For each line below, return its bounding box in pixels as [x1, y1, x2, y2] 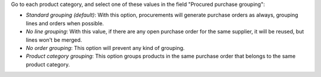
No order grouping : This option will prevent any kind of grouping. [26, 44, 185, 51]
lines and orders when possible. [26, 19, 104, 26]
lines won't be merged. [26, 36, 83, 43]
